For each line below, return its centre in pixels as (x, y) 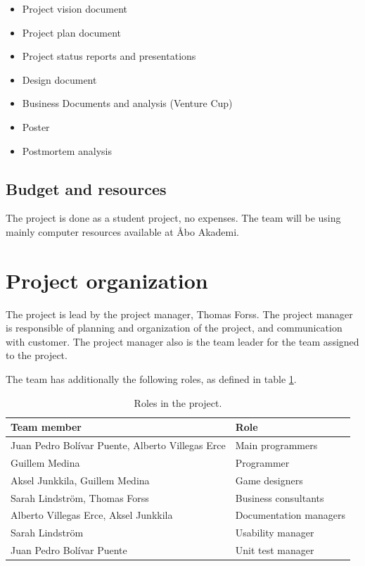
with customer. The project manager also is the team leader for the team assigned (182, 341)
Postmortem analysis (67, 150)
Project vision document (75, 8)
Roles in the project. (178, 402)
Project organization (107, 280)
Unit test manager (275, 550)
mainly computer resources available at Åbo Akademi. (122, 231)
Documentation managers (290, 515)
